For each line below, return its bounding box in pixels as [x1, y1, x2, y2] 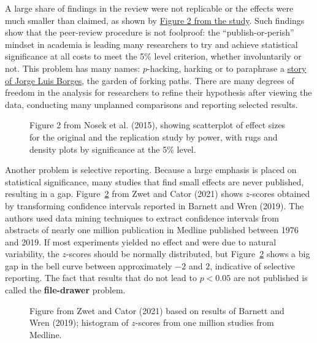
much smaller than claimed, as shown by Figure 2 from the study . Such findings [5, 13, 305, 26]
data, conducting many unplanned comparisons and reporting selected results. [5, 98, 298, 110]
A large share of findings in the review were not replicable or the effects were [5, 2, 294, 14]
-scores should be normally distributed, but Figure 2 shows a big [66, 247, 310, 260]
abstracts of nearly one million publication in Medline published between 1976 [5, 223, 299, 236]
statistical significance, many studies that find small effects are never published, [5, 175, 304, 188]
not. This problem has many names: [5, 61, 140, 74]
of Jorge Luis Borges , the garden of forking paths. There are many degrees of [5, 74, 294, 87]
